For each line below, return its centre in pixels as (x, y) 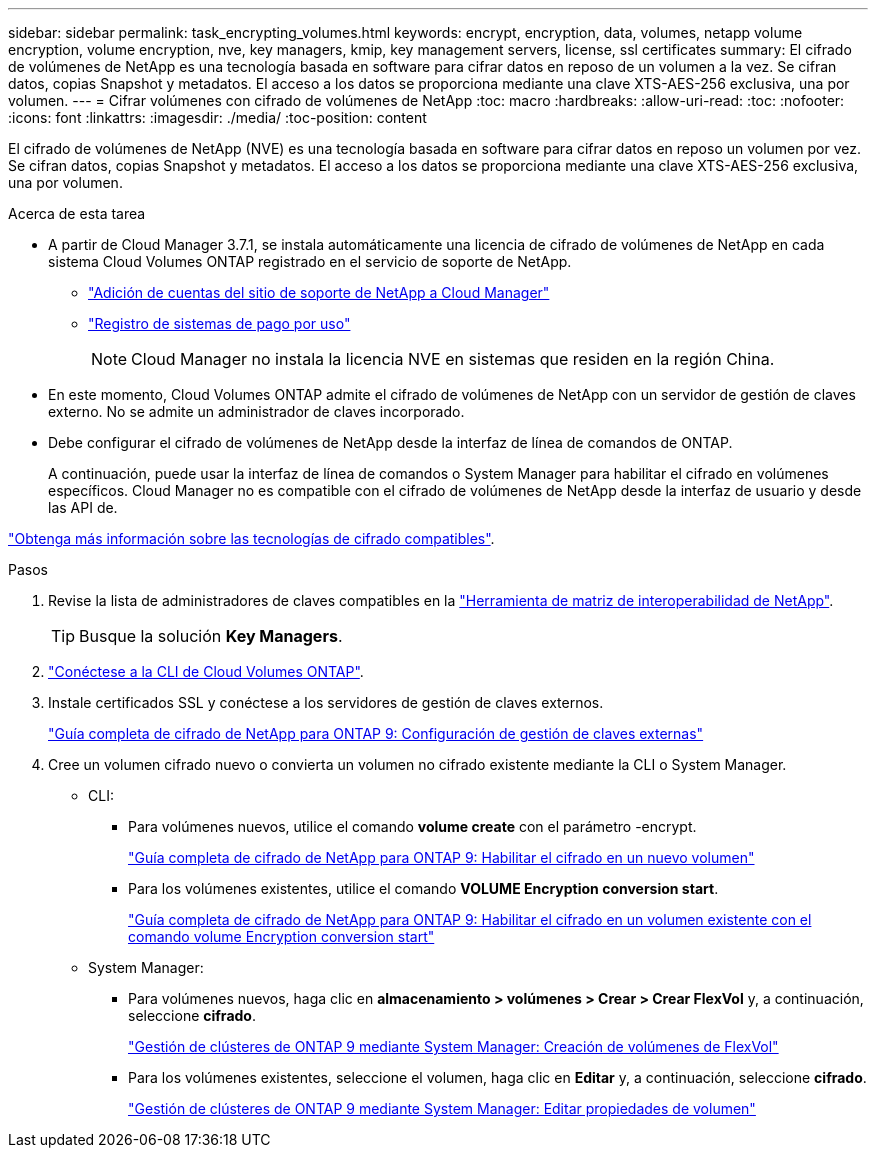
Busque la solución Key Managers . (211, 636)
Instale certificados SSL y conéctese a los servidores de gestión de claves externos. (326, 702)
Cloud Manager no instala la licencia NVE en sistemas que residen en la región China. (453, 359)
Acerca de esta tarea (77, 213)
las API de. (83, 507)
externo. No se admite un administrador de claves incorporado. (256, 411)
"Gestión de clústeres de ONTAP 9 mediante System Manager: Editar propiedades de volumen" (442, 1108)
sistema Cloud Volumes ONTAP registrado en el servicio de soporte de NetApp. (310, 261)
